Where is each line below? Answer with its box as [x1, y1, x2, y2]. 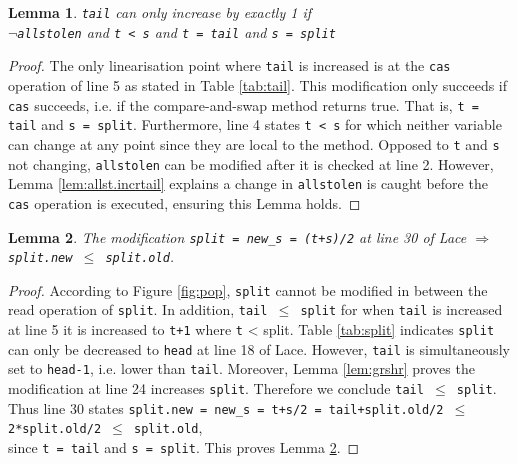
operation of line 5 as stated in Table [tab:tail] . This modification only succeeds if [8, 74, 508, 95]
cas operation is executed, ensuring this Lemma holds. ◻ [8, 192, 361, 213]
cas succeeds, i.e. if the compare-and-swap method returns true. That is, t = [8, 94, 479, 115]
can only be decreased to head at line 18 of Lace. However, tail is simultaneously [8, 338, 510, 359]
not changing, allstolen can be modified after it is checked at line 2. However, [8, 153, 494, 174]
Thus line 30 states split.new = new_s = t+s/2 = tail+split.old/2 [8, 397, 444, 418]
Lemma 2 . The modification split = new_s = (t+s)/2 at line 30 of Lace [8, 226, 467, 247]
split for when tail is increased [300, 299, 503, 320]
